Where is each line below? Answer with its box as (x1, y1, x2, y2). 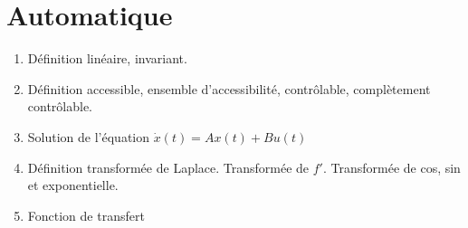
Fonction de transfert (27, 205, 145, 224)
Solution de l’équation (27, 127, 150, 146)
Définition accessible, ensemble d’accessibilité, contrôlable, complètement (27, 79, 431, 98)
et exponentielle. (27, 176, 119, 195)
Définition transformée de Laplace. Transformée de (27, 157, 310, 176)
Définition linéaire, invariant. (27, 49, 187, 68)
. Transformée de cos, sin (322, 157, 461, 176)
